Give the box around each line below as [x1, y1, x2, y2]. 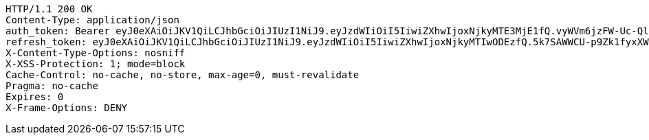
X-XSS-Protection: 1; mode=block [5, 58, 186, 69]
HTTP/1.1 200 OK [5, 3, 93, 14]
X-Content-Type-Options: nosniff [5, 47, 186, 58]
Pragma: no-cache [5, 80, 98, 91]
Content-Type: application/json [5, 14, 179, 25]
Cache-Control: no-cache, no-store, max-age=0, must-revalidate [5, 69, 360, 80]
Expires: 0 [5, 91, 64, 102]
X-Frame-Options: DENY [5, 102, 128, 113]
